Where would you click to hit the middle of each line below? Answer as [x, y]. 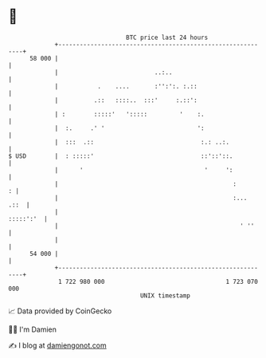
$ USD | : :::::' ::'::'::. [121, 156]
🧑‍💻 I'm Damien [33, 329]
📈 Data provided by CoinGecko [60, 311]
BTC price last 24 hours [167, 37]
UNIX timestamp [165, 295]
